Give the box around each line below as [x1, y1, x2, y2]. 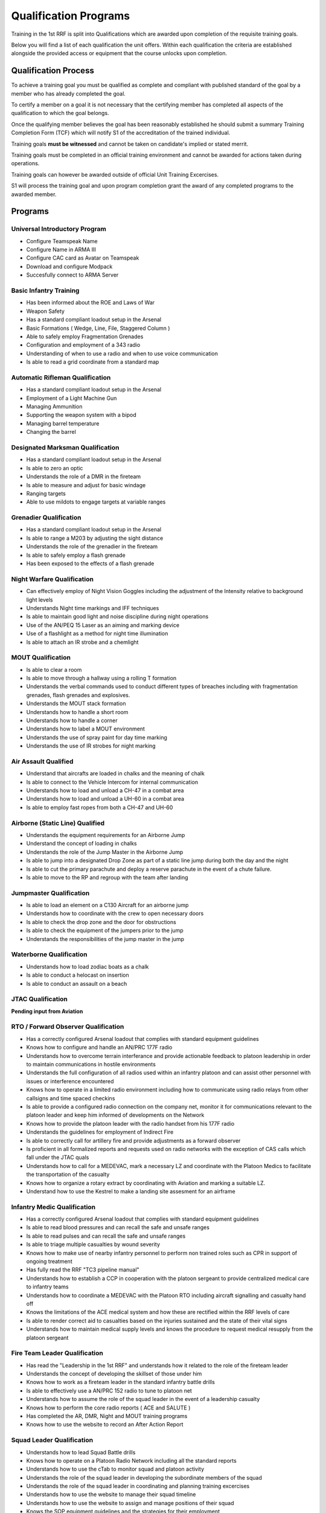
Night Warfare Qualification [11, 575, 94, 583]
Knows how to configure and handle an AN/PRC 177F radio [26, 1044, 173, 1051]
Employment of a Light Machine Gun [26, 394, 117, 402]
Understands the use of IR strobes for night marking [26, 742, 156, 750]
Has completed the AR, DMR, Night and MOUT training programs [26, 1412, 188, 1419]
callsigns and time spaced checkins [26, 1094, 115, 1101]
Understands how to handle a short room [26, 708, 129, 715]
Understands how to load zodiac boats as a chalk [26, 963, 149, 970]
